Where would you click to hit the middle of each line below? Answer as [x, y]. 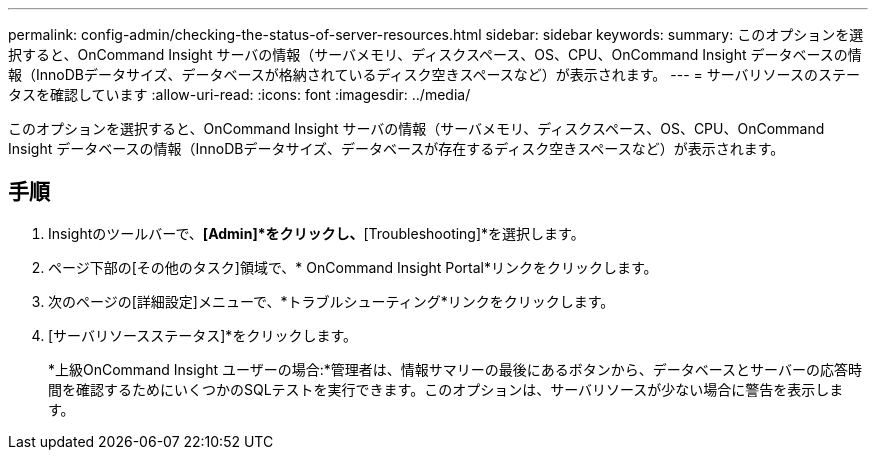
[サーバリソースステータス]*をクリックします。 [202, 335]
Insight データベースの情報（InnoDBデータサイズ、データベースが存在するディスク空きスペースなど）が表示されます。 [396, 148]
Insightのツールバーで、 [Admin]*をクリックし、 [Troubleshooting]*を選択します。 [316, 233]
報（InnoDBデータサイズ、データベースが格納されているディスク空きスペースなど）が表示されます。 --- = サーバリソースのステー [434, 74]
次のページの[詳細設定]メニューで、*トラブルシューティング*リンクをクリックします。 [331, 301]
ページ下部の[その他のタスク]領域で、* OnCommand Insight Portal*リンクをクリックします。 [353, 267]
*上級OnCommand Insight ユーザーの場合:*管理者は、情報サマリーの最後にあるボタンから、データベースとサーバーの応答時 [455, 369]
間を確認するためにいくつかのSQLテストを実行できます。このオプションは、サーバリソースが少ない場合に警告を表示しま [446, 389]
